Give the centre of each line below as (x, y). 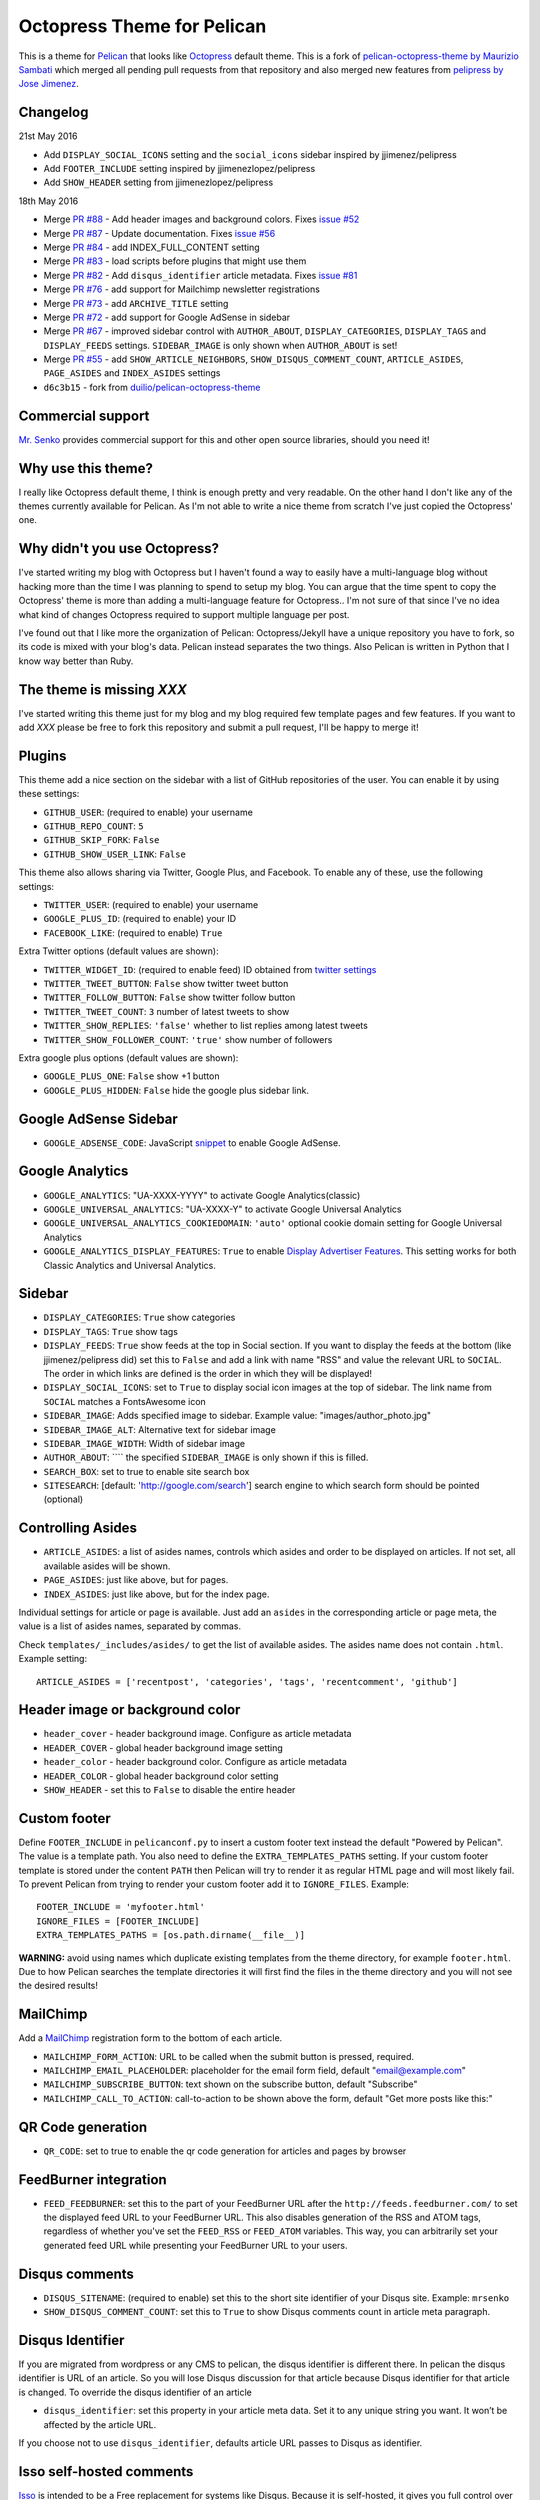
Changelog (53, 112)
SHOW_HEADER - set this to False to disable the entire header (169, 1789)
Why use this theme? (86, 468)
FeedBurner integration (92, 2179)
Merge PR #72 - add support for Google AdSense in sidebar (167, 317)
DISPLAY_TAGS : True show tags (111, 1331)
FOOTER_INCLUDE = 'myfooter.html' (120, 1907)
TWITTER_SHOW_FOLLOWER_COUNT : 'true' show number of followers (188, 1039)
